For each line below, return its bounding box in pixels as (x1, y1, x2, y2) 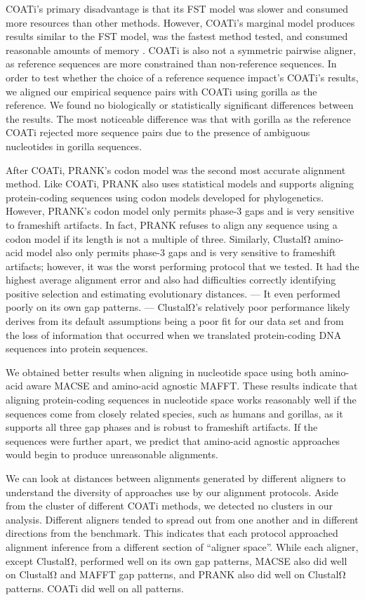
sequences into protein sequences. (6, 341, 148, 356)
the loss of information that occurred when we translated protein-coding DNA (6, 327, 342, 342)
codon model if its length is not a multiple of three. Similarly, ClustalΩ (6, 231, 311, 246)
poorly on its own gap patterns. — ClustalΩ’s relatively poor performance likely (6, 300, 350, 314)
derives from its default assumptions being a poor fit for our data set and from (6, 314, 344, 328)
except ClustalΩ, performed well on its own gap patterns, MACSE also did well (6, 553, 347, 568)
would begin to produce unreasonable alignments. (6, 447, 218, 462)
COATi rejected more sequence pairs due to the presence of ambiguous (6, 125, 310, 140)
